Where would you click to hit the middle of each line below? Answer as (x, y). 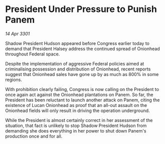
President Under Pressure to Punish (81, 9)
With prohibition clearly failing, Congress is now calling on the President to (82, 89)
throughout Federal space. (33, 54)
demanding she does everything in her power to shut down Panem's (76, 130)
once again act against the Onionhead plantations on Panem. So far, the (79, 94)
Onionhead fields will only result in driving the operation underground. (77, 110)
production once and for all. (34, 136)
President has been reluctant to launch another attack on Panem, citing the (82, 100)
